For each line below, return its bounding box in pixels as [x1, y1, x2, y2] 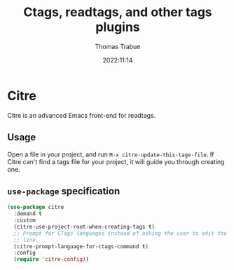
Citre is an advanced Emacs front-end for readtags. [7, 111, 156, 119]
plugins [95, 19, 140, 35]
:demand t [13, 210, 42, 217]
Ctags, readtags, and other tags [23, 4, 212, 20]
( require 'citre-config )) [13, 256, 90, 263]
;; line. [13, 236, 39, 243]
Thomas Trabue [95, 42, 141, 50]
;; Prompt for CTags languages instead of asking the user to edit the [13, 229, 228, 237]
